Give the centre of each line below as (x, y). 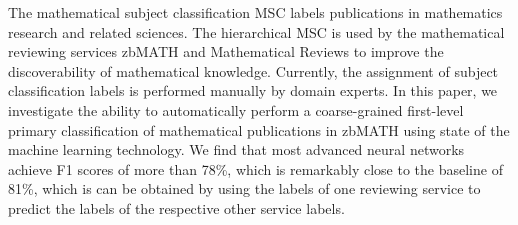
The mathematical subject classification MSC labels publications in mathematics (255, 12)
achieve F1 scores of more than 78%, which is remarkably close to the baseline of (255, 168)
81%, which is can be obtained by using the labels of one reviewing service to (244, 188)
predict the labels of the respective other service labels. (176, 207)
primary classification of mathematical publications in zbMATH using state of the (259, 129)
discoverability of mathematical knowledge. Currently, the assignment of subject (253, 70)
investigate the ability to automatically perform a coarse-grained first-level (236, 109)
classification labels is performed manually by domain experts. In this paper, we (253, 90)
